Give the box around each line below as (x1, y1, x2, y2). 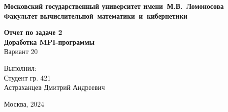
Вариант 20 (4, 46, 38, 56)
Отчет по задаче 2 (4, 27, 63, 37)
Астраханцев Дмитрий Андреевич (4, 82, 105, 92)
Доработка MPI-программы (4, 36, 95, 47)
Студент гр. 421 (4, 72, 51, 83)
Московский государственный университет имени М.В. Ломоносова (4, 1, 224, 11)
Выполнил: (4, 62, 36, 73)
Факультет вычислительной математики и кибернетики (4, 10, 188, 21)
